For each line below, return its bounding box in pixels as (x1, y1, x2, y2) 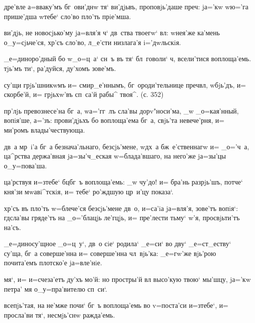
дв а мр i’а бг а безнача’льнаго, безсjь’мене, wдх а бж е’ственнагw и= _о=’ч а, (4, 141, 249, 151)
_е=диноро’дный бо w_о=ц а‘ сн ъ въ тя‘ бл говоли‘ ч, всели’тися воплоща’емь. (4, 53, 251, 64)
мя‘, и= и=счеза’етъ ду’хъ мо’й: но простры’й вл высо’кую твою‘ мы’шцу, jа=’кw (4, 274, 251, 284)
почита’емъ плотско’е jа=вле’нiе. (4, 257, 102, 268)
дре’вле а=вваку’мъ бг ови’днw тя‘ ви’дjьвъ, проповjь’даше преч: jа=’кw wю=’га (4, 1, 249, 11)
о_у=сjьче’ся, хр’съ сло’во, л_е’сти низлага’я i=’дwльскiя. (4, 37, 181, 47)
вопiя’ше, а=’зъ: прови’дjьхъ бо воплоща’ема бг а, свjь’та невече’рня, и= (4, 115, 225, 125)
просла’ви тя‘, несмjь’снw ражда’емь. (4, 309, 115, 320)
